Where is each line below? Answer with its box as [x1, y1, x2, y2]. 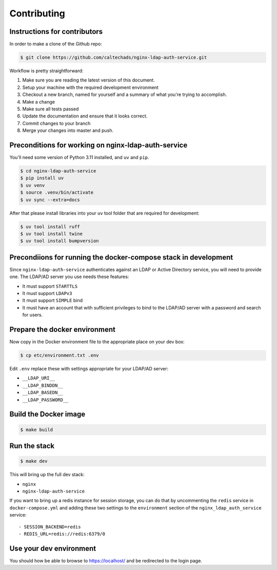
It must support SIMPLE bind [22, 298, 83, 304]
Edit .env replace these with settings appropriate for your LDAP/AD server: [9, 366, 169, 372]
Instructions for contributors [9, 27, 103, 36]
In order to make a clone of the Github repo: [9, 41, 102, 47]
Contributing [9, 8, 65, 19]
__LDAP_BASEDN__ [22, 390, 64, 396]
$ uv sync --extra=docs [20, 196, 81, 203]
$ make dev [20, 458, 48, 464]
